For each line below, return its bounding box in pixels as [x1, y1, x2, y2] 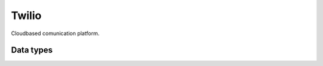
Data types [11, 45, 53, 55]
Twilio [11, 9, 42, 22]
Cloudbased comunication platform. [11, 30, 100, 37]
